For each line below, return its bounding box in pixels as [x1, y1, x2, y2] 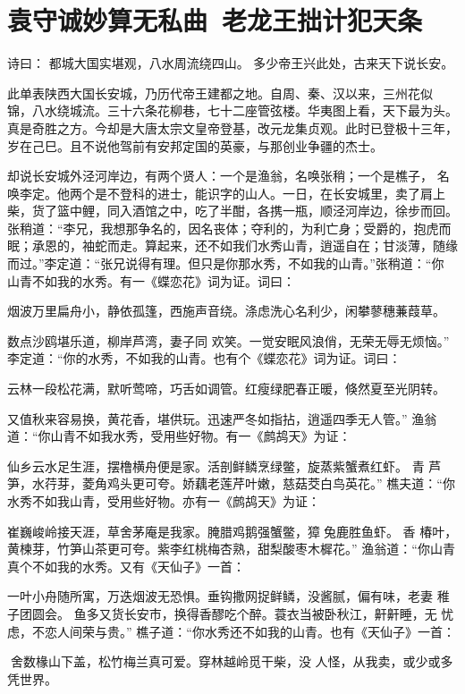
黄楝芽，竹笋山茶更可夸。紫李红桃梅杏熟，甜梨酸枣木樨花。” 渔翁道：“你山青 [7, 539, 455, 558]
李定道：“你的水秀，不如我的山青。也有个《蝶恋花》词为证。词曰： [7, 349, 402, 368]
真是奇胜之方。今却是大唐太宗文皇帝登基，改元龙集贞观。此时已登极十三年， [7, 118, 458, 137]
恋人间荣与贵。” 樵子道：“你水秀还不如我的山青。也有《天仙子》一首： [44, 622, 455, 640]
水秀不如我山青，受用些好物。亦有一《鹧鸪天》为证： [7, 492, 320, 510]
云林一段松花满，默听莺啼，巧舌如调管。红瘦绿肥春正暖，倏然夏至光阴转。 [7, 379, 445, 398]
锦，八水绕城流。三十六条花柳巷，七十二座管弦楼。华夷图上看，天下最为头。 [7, 101, 458, 120]
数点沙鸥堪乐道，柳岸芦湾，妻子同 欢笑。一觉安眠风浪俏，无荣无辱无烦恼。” [7, 331, 450, 350]
